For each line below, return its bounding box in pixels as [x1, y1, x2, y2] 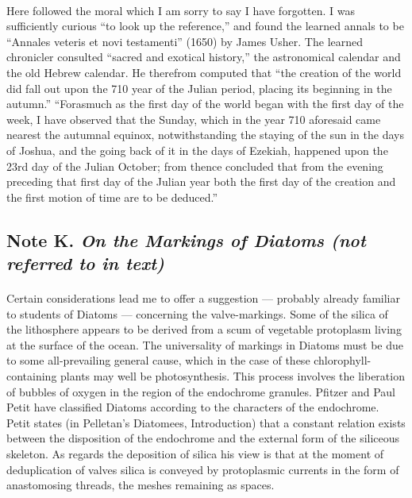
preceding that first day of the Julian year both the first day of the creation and [6, 173, 396, 190]
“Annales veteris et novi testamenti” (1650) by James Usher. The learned [6, 33, 364, 49]
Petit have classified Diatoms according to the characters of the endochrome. [6, 399, 379, 415]
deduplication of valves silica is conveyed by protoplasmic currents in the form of [6, 461, 399, 477]
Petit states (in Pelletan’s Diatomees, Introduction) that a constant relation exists [6, 414, 406, 430]
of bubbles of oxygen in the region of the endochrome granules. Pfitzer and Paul [6, 383, 395, 400]
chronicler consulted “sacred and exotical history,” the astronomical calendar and [6, 48, 401, 65]
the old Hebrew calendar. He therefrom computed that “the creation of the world [6, 64, 402, 80]
